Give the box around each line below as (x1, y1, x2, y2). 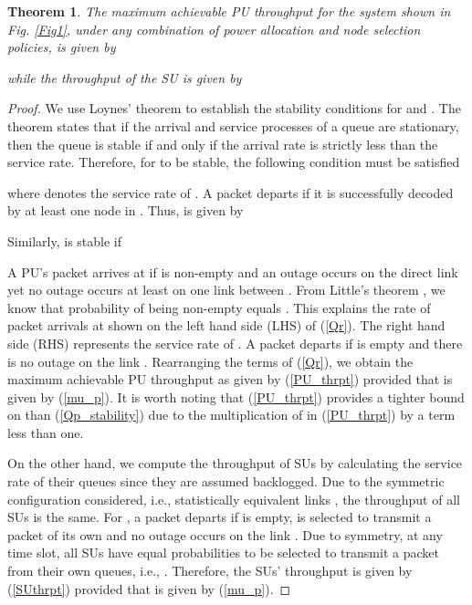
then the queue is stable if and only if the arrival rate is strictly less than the (7, 134, 438, 153)
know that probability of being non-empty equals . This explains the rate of (7, 297, 431, 317)
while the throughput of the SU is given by (7, 68, 242, 87)
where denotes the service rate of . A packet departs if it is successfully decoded (7, 183, 454, 202)
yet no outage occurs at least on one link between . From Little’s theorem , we (7, 280, 446, 299)
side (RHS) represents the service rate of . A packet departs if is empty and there (7, 333, 463, 352)
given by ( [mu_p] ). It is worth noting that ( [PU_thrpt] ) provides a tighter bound (7, 387, 465, 406)
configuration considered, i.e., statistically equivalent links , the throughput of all (7, 489, 460, 508)
